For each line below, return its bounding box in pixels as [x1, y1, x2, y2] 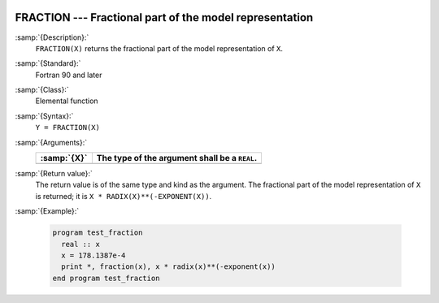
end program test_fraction [52, 273, 160, 283]
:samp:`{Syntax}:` [15, 110, 74, 121]
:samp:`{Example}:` [15, 206, 80, 216]
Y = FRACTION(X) [35, 123, 101, 132]
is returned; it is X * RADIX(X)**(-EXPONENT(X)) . [35, 191, 212, 201]
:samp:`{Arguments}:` [15, 137, 88, 147]
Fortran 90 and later [35, 70, 102, 80]
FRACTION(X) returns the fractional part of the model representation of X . [35, 43, 284, 53]
